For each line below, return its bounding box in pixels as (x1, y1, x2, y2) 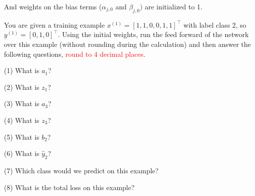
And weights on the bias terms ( (4, 1, 102, 11)
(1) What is (4, 65, 40, 76)
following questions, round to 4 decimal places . (4, 48, 146, 59)
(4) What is (4, 115, 40, 125)
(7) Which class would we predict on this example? (4, 165, 159, 175)
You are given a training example (4, 19, 105, 30)
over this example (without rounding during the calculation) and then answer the (4, 39, 251, 49)
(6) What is (4, 148, 40, 158)
